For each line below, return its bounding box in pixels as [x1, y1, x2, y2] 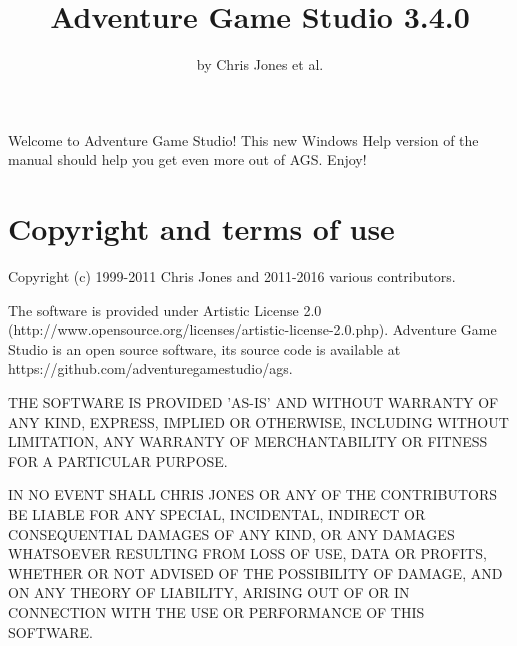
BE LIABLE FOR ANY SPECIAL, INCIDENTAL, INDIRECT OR [8, 503, 426, 524]
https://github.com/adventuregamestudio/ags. [8, 358, 293, 379]
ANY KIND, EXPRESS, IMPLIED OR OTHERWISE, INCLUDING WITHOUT [8, 411, 509, 432]
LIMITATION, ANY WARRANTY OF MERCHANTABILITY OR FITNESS [8, 431, 488, 452]
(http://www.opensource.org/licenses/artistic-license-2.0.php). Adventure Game [8, 319, 497, 340]
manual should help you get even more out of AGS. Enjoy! [8, 149, 367, 170]
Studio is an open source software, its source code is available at [8, 338, 401, 359]
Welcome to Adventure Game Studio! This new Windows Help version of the [8, 129, 479, 150]
